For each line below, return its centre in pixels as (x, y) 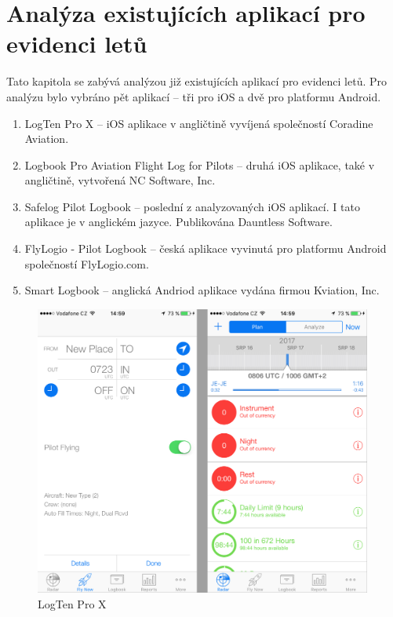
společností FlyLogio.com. (87, 263)
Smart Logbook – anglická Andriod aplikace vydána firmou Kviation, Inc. (202, 290)
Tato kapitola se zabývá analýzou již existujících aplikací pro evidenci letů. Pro (196, 81)
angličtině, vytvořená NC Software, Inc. (120, 180)
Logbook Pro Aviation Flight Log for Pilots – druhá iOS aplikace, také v (200, 164)
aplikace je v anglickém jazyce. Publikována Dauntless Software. (178, 222)
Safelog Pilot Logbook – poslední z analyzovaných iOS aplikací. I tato (192, 206)
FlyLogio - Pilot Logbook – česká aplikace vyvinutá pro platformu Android (206, 248)
